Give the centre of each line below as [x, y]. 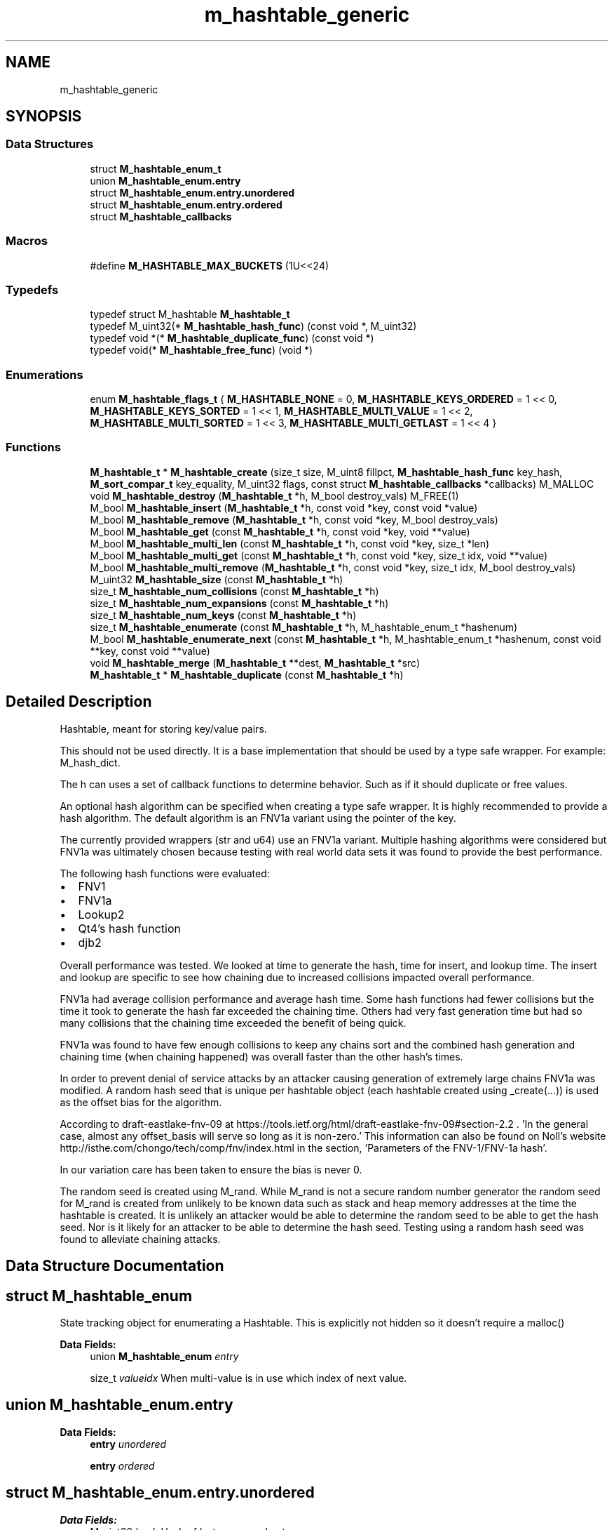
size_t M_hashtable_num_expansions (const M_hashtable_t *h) [239, 603]
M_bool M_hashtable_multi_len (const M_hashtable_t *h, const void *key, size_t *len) [290, 543]
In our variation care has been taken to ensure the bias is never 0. [211, 1169]
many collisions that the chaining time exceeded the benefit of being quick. [233, 1023]
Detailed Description [79, 702]
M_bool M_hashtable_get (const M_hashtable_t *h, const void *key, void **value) [280, 531]
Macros [27, 241]
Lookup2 [101, 914]
